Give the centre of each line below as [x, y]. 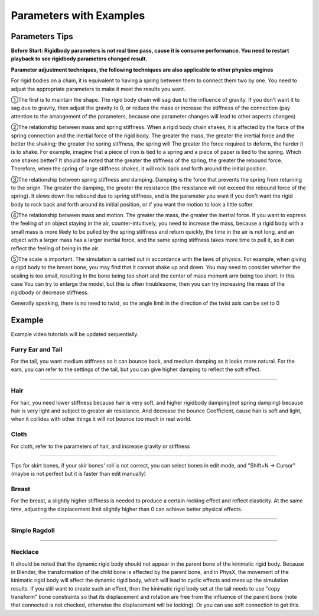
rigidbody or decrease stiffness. [50, 292]
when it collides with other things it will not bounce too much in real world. [101, 419]
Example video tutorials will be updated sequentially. [75, 334]
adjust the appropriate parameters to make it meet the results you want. [98, 89]
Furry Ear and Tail [37, 349]
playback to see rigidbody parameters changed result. [79, 59]
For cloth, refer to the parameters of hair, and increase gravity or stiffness [100, 446]
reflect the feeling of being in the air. [55, 248]
